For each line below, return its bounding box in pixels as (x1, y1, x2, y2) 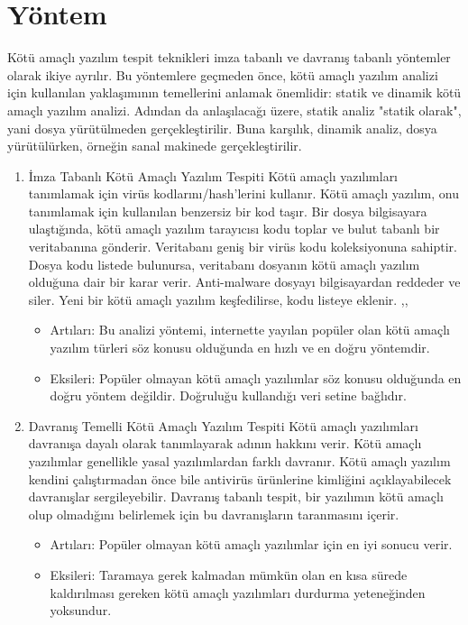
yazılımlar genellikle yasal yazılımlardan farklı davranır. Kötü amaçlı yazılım (28, 452, 451, 470)
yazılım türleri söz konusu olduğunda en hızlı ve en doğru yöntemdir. (50, 338, 430, 357)
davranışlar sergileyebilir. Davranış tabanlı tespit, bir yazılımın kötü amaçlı (28, 487, 444, 506)
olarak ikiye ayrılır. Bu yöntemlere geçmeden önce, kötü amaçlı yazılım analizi (7, 65, 438, 84)
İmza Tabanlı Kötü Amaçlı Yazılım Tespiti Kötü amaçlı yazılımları (28, 166, 399, 185)
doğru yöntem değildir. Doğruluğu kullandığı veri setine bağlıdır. (50, 386, 407, 405)
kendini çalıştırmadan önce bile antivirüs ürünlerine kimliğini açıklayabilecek (28, 469, 452, 488)
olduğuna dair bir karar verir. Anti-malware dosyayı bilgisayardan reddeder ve (28, 272, 461, 291)
